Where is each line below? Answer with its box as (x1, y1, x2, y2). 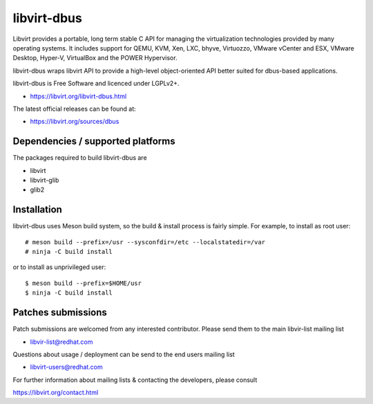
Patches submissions (12, 306, 107, 318)
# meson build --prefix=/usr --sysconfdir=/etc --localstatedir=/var (25, 238, 266, 246)
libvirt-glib (30, 176, 59, 184)
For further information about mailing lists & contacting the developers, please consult (12, 376, 258, 384)
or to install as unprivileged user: (12, 263, 106, 271)
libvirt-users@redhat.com (30, 363, 103, 371)
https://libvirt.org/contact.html (12, 388, 99, 397)
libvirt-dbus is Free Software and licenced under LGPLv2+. (12, 80, 180, 88)
